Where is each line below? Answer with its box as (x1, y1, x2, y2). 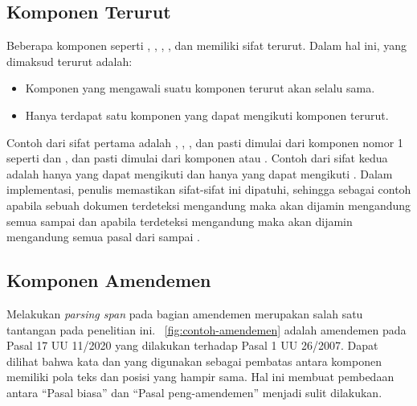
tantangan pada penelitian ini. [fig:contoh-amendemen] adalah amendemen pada (6, 321, 407, 338)
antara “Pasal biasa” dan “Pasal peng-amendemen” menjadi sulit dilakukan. (6, 383, 382, 400)
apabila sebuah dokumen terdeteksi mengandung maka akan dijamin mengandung (6, 196, 411, 213)
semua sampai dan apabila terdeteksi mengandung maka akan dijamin (6, 212, 353, 229)
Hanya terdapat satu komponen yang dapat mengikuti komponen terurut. (25, 106, 389, 123)
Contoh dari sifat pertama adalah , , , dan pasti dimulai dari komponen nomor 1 (6, 133, 403, 150)
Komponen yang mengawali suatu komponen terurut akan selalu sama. (25, 80, 375, 96)
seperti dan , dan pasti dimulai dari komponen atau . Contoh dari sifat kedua (6, 150, 388, 166)
